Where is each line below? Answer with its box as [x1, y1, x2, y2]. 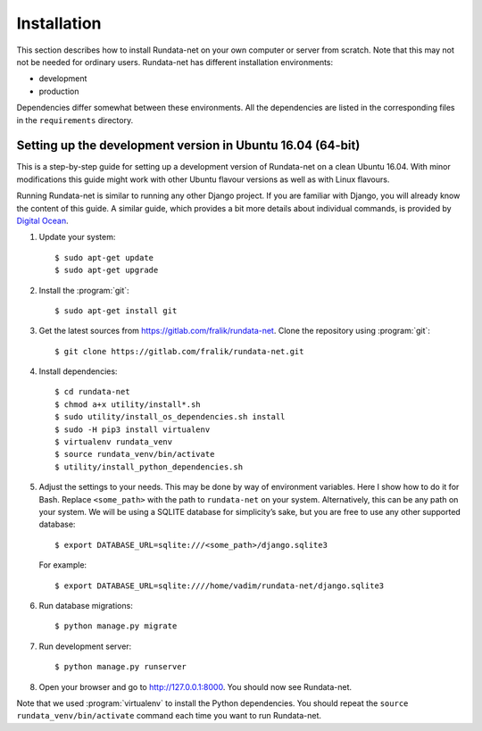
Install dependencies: [38, 366, 118, 377]
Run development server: [38, 641, 132, 652]
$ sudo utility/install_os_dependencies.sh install [54, 411, 286, 422]
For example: [38, 560, 87, 570]
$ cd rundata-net [54, 386, 130, 397]
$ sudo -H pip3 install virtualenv [54, 424, 211, 435]
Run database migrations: [38, 600, 133, 611]
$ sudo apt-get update [54, 253, 154, 262]
